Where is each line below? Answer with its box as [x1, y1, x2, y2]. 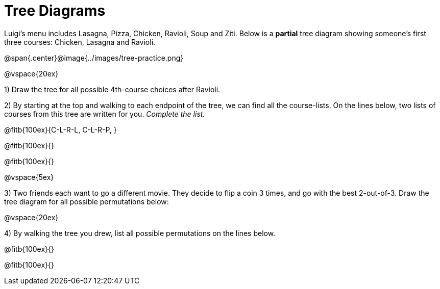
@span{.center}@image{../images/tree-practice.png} [4, 53, 184, 62]
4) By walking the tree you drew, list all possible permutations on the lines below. [4, 228, 276, 238]
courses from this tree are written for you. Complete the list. [4, 109, 205, 118]
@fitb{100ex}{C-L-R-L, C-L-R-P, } [4, 125, 117, 134]
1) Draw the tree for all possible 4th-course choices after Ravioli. [4, 85, 221, 94]
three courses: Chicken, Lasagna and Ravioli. [4, 37, 156, 46]
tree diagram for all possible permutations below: [4, 197, 169, 206]
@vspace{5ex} [4, 172, 54, 181]
